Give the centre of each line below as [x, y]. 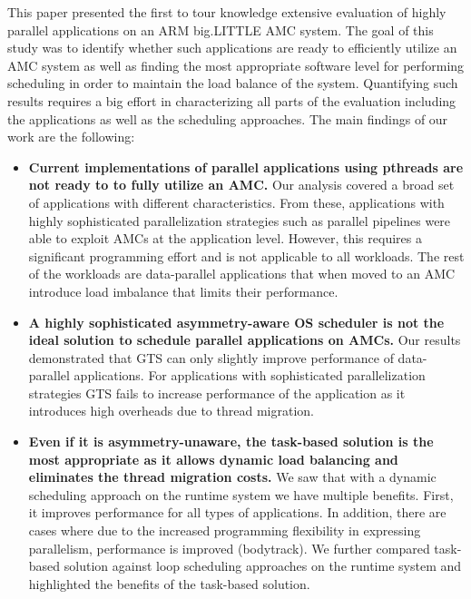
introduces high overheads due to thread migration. [171, 411]
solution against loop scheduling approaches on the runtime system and [263, 566]
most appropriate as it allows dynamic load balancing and [213, 459]
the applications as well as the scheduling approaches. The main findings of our [228, 118]
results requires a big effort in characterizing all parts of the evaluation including [232, 100]
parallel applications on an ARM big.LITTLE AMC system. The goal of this [221, 29]
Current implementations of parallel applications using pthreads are [246, 167]
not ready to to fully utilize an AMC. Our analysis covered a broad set [241, 185]
